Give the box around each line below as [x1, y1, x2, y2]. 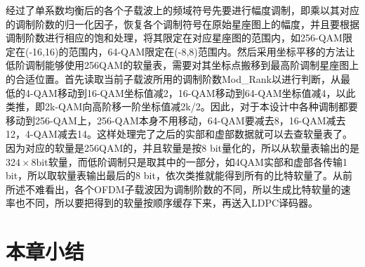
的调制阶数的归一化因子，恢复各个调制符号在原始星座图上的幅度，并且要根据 [6, 16, 359, 31]
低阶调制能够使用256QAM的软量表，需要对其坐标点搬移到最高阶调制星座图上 [6, 58, 359, 72]
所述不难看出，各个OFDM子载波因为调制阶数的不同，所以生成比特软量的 [6, 181, 341, 196]
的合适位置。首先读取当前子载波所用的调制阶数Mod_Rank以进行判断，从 [6, 71, 340, 86]
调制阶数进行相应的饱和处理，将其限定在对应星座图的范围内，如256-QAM [6, 30, 343, 45]
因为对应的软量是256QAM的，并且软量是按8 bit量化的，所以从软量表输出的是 [6, 140, 360, 155]
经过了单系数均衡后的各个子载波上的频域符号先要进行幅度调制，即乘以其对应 [6, 3, 359, 17]
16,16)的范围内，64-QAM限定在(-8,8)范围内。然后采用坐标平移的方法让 [32, 44, 355, 58]
